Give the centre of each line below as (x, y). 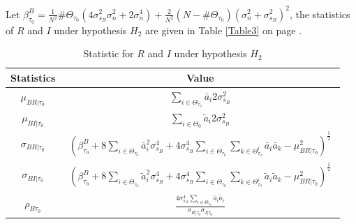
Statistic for (109, 53)
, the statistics (320, 14)
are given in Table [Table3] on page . (224, 30)
